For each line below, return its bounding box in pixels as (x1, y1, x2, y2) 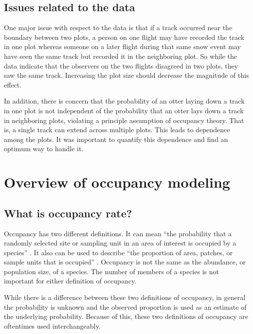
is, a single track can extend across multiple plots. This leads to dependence (4, 124, 230, 135)
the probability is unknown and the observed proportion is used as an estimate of (4, 301, 247, 312)
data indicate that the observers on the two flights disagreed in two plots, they (4, 60, 238, 70)
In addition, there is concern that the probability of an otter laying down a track (4, 96, 245, 106)
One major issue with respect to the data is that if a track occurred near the (4, 22, 233, 33)
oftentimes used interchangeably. (4, 320, 101, 331)
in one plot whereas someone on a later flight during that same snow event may (4, 41, 241, 52)
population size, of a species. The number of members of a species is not (4, 266, 219, 276)
